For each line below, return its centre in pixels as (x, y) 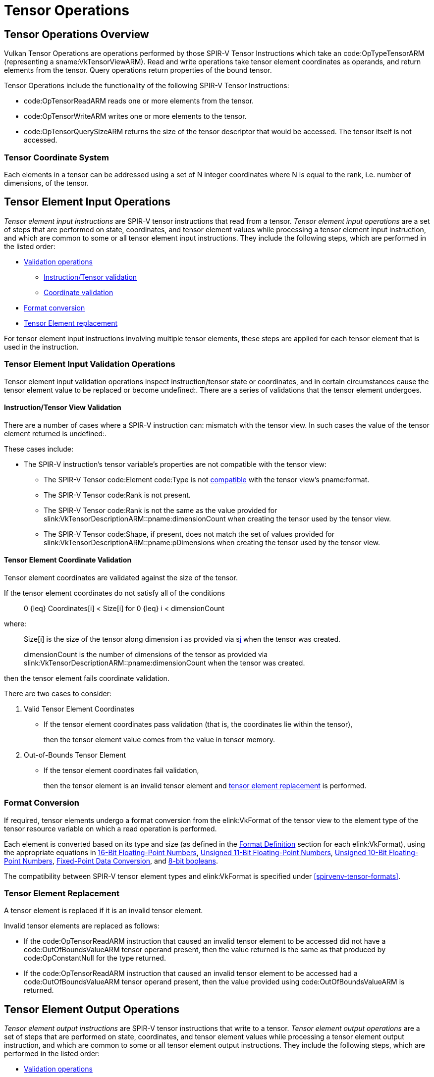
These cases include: (39, 449)
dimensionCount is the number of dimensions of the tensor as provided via (146, 654)
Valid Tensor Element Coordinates (79, 709)
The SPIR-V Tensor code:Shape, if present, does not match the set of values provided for (189, 534)
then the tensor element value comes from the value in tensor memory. (160, 739)
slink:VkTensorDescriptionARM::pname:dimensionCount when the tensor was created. (164, 663)
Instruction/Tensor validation (90, 277)
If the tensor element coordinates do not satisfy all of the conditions (114, 593)
